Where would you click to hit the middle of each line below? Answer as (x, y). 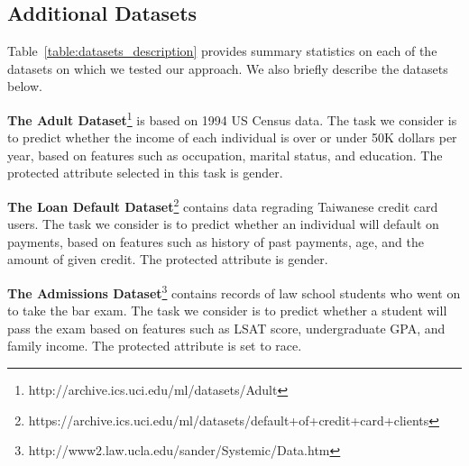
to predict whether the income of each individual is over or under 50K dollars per (232, 137)
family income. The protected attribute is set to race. (155, 346)
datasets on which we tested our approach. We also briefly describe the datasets (228, 68)
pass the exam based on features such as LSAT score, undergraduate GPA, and (226, 328)
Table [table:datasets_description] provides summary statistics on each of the (222, 51)
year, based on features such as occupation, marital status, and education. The (225, 155)
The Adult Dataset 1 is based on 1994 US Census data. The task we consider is (232, 118)
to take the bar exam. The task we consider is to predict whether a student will (227, 311)
